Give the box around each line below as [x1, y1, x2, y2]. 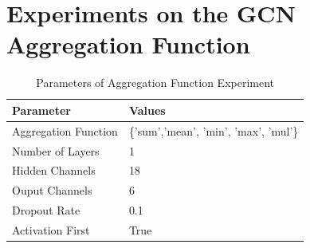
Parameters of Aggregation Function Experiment [36, 74, 275, 91]
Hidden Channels [12, 162, 96, 179]
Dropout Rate [12, 202, 80, 218]
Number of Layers [12, 142, 100, 159]
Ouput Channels [12, 182, 92, 199]
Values [128, 101, 166, 118]
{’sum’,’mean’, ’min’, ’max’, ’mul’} [128, 122, 299, 139]
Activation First [12, 221, 90, 238]
